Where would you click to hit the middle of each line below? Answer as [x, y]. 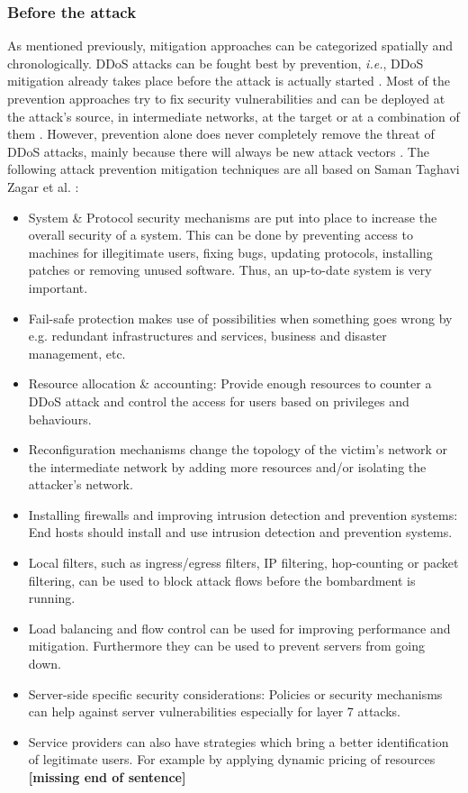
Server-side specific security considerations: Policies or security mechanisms [235, 693]
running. [52, 598]
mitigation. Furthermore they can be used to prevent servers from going [226, 646]
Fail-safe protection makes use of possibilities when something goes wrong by [240, 318]
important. [58, 287]
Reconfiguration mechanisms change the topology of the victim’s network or [238, 449]
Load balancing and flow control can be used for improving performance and [239, 628]
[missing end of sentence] [107, 777]
